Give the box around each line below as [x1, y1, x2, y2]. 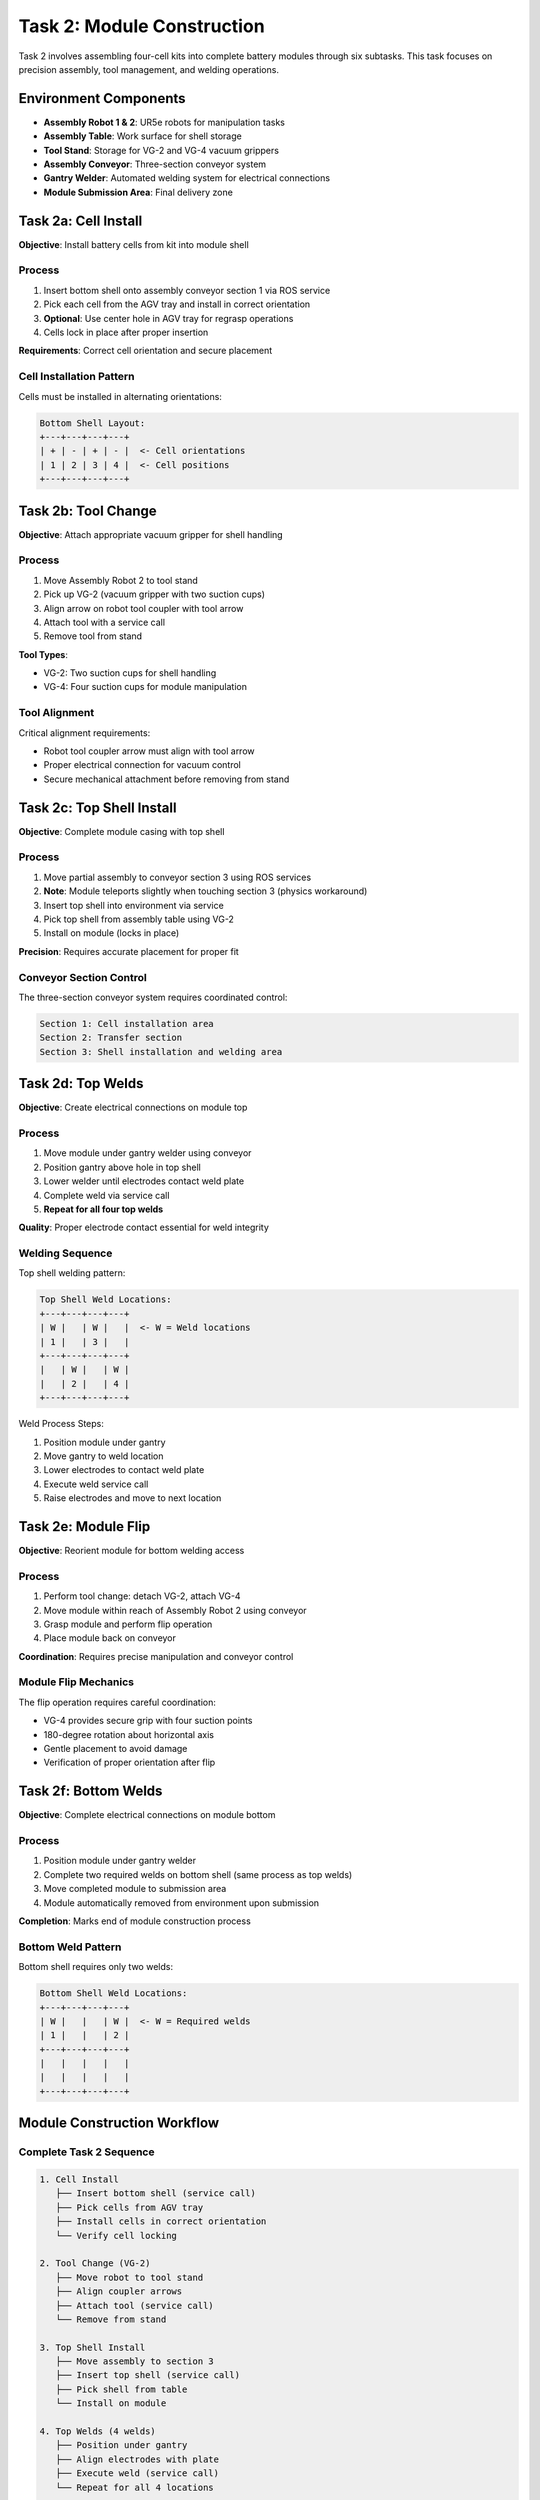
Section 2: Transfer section [39, 1032, 183, 1044]
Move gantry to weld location [43, 1450, 164, 1462]
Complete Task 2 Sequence [18, 2145, 155, 2159]
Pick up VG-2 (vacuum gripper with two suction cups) [43, 588, 265, 600]
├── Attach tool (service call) [55, 2300, 214, 2311]
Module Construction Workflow [18, 2115, 220, 2132]
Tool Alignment [18, 706, 95, 720]
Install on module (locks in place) [43, 927, 180, 939]
